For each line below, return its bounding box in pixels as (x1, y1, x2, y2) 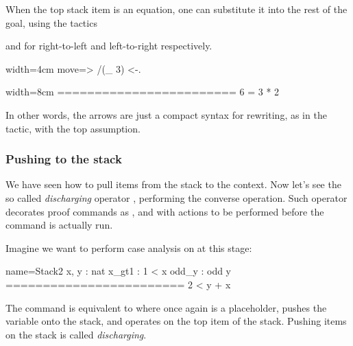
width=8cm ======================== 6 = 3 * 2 (5, 84, 280, 99)
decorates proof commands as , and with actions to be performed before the (5, 204, 324, 218)
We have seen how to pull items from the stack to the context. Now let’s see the (5, 177, 341, 192)
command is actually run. (5, 218, 113, 232)
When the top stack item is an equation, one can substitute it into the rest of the (5, 2, 348, 16)
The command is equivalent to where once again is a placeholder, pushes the (5, 300, 327, 314)
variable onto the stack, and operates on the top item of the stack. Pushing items (5, 314, 347, 328)
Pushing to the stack (5, 150, 122, 168)
